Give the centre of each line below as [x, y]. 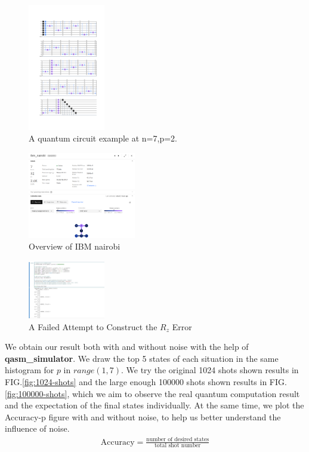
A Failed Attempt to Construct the [93, 326]
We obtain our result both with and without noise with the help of [127, 347]
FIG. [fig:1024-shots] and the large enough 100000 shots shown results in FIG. [146, 382]
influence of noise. [37, 428]
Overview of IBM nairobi [75, 246]
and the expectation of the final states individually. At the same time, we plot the [154, 405]
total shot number [178, 446]
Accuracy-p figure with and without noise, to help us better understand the [143, 416]
